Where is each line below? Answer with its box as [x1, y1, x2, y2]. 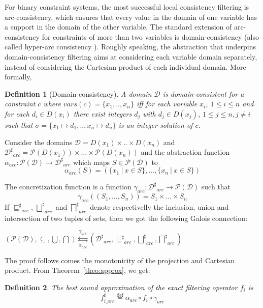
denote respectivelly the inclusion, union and [90, 201, 229, 212]
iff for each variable [136, 98, 198, 109]
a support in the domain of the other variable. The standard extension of [5, 21, 232, 32]
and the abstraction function [141, 147, 230, 157]
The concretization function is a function [5, 181, 131, 192]
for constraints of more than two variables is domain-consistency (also [42, 31, 259, 42]
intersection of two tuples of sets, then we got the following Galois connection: [5, 212, 248, 223]
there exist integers [73, 108, 132, 119]
